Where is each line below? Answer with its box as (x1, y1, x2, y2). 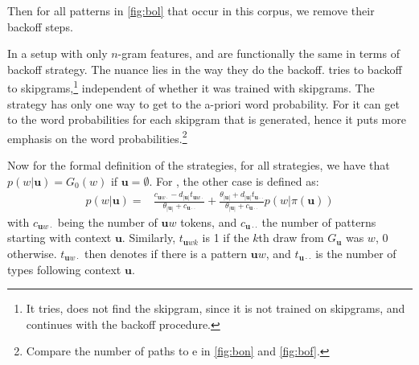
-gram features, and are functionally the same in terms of (117, 45, 400, 62)
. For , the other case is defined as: (149, 172, 319, 189)
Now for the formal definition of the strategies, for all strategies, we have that (7, 157, 390, 174)
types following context (7, 260, 121, 277)
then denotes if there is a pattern (84, 244, 248, 261)
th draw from (258, 229, 324, 246)
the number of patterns (261, 213, 376, 230)
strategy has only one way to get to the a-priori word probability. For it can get (7, 95, 400, 112)
